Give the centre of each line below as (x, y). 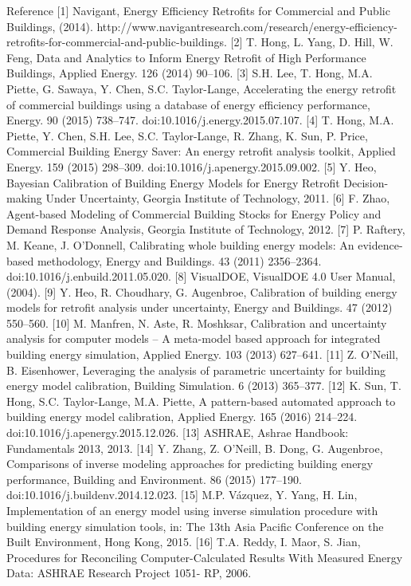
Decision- (366, 182)
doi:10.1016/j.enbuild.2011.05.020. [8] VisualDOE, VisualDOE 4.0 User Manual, (201, 276)
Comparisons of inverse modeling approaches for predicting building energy (190, 464)
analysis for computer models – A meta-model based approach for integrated (194, 338)
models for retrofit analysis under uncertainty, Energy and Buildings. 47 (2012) (200, 307)
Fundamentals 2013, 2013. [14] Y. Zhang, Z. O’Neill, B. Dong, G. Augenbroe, (195, 448)
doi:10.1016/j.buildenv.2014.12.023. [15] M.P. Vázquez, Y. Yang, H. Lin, (182, 495)
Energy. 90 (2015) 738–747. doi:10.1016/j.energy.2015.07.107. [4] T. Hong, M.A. (200, 120)
